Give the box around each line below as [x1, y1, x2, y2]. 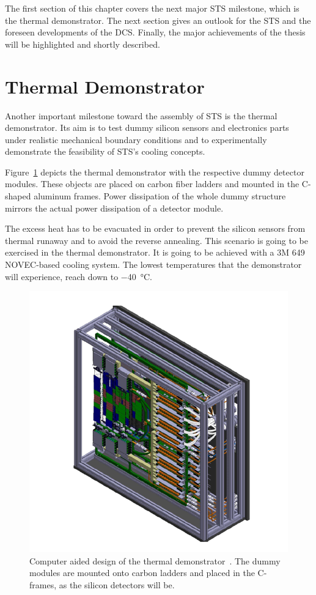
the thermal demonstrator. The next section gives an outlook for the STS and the [5, 13, 311, 26]
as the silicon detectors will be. [59, 578, 175, 591]
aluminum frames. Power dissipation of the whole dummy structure [34, 190, 286, 202]
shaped [5, 190, 31, 202]
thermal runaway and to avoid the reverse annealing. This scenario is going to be [5, 234, 308, 246]
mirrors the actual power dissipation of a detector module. [5, 201, 224, 214]
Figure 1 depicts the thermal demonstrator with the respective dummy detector [5, 165, 304, 178]
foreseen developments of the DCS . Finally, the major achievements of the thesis [5, 26, 306, 39]
